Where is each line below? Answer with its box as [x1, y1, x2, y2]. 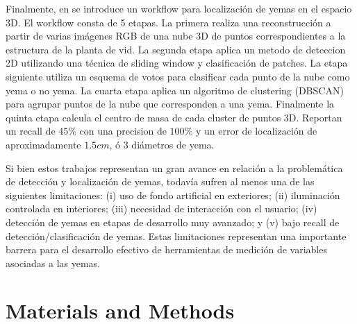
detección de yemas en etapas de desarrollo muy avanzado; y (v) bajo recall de [6, 214, 340, 229]
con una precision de [79, 123, 167, 138]
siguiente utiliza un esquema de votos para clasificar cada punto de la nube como [6, 69, 350, 83]
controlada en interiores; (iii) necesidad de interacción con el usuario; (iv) [6, 201, 317, 216]
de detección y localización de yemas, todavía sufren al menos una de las [6, 174, 315, 189]
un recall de [6, 123, 56, 138]
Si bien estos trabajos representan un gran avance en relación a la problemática [6, 160, 343, 175]
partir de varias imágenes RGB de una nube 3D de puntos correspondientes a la [6, 28, 346, 43]
